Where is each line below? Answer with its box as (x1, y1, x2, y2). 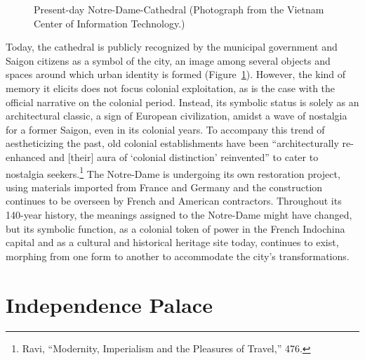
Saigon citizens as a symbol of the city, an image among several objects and (6, 53, 331, 67)
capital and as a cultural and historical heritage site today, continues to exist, (6, 235, 339, 250)
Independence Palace (6, 290, 213, 319)
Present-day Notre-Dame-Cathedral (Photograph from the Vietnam (34, 2, 324, 16)
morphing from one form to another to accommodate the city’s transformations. (6, 248, 350, 263)
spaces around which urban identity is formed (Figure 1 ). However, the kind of (6, 67, 346, 82)
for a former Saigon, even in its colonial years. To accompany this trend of (6, 122, 325, 136)
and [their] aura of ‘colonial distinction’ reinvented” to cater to (48, 149, 319, 164)
